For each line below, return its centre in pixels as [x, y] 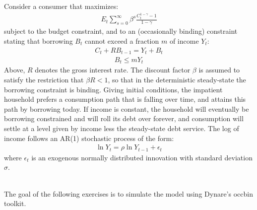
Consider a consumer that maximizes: [61, 6]
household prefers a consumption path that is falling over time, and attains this [125, 99]
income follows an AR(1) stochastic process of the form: [89, 138]
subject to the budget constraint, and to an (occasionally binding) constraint [121, 31]
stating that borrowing [38, 40]
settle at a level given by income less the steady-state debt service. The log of [122, 128]
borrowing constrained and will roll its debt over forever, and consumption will [124, 118]
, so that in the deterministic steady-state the [177, 80]
